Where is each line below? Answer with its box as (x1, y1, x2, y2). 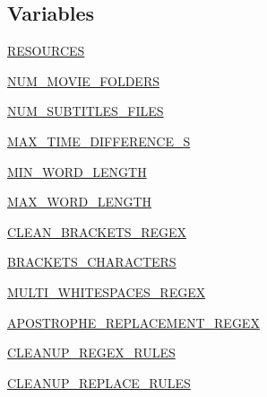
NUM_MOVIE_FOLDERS (7, 71, 159, 90)
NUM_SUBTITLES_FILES (7, 101, 164, 120)
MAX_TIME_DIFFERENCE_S (7, 131, 191, 150)
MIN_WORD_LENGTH (7, 162, 147, 181)
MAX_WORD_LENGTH (7, 192, 152, 211)
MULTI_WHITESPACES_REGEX (7, 282, 206, 301)
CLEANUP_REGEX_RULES (7, 343, 176, 362)
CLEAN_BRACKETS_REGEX (7, 222, 187, 241)
